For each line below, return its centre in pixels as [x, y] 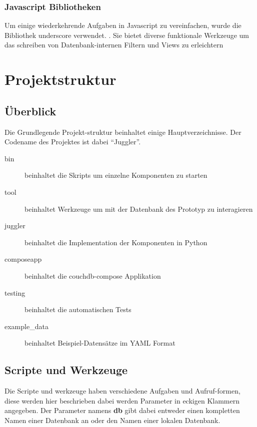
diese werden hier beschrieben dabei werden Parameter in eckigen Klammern [122, 400]
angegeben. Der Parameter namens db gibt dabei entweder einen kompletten [122, 410]
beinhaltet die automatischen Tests [78, 309]
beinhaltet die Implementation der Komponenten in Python [116, 242]
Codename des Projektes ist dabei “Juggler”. [73, 142]
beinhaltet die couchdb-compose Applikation [93, 275]
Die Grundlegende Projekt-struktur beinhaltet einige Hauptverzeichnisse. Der [123, 132]
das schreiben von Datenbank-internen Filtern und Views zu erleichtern [114, 45]
